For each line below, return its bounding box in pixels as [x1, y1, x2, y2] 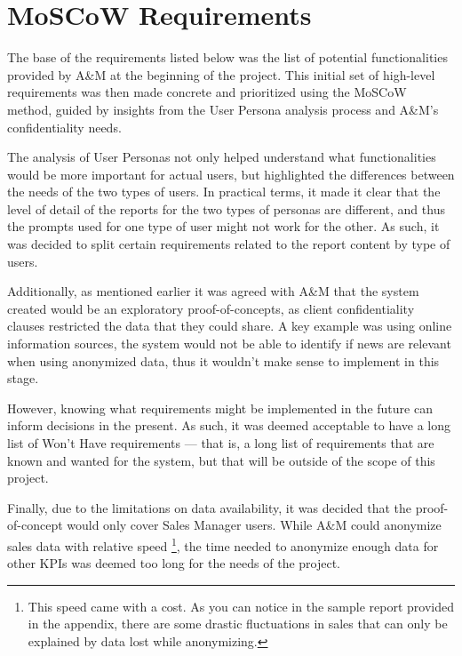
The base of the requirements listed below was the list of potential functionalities [7, 48, 448, 67]
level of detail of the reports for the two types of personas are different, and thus [7, 199, 445, 218]
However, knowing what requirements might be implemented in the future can [7, 398, 433, 417]
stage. [7, 369, 39, 388]
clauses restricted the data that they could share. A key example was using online [7, 316, 452, 335]
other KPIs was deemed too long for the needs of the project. [7, 554, 341, 572]
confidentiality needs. [7, 117, 122, 136]
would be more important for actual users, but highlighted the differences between [7, 164, 455, 183]
